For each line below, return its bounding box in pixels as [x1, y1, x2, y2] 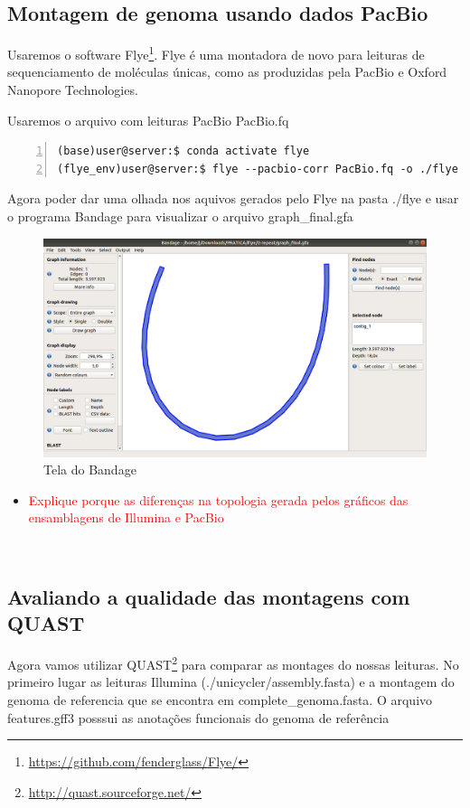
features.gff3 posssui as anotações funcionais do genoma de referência [7, 708, 390, 727]
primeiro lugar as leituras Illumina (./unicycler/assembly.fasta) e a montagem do [7, 672, 455, 691]
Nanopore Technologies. [7, 80, 138, 99]
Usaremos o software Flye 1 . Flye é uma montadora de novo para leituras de [7, 42, 425, 63]
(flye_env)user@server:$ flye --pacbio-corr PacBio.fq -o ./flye [57, 162, 458, 175]
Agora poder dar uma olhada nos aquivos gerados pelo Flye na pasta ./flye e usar [7, 189, 459, 208]
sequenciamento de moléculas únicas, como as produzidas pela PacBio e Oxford [7, 62, 447, 81]
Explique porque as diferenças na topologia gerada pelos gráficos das [28, 490, 409, 509]
